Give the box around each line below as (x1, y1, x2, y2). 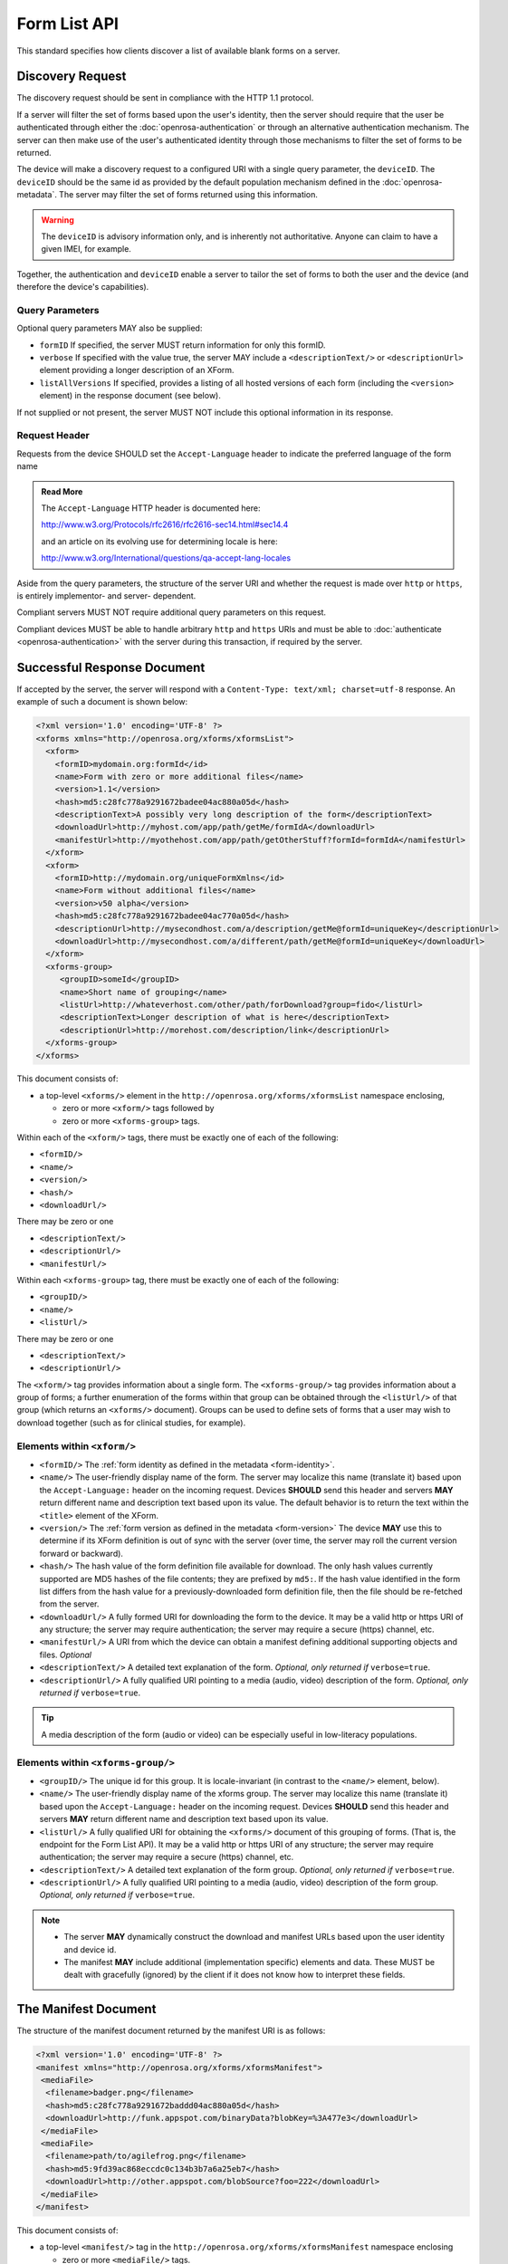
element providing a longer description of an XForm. (39, 365, 235, 376)
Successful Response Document (16, 659, 206, 675)
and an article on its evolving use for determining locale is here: (41, 535, 278, 547)
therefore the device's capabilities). (16, 282, 149, 293)
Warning (41, 214, 74, 225)
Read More (41, 485, 83, 497)
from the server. (39, 1598, 100, 1609)
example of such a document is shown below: (16, 696, 188, 707)
